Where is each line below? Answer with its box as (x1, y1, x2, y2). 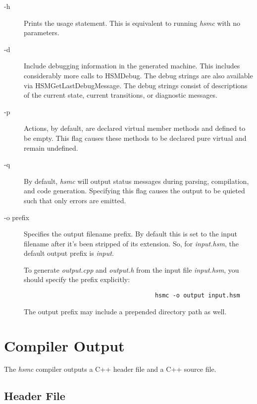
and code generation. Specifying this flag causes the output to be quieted (24, 185, 245, 196)
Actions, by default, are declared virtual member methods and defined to (24, 123, 246, 133)
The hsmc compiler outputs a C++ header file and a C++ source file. (4, 364, 216, 374)
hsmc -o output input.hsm (154, 292, 240, 299)
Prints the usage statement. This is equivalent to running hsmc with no (24, 17, 241, 28)
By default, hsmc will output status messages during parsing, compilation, (24, 175, 249, 186)
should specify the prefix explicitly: (24, 274, 130, 285)
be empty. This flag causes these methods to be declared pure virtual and (24, 132, 247, 143)
